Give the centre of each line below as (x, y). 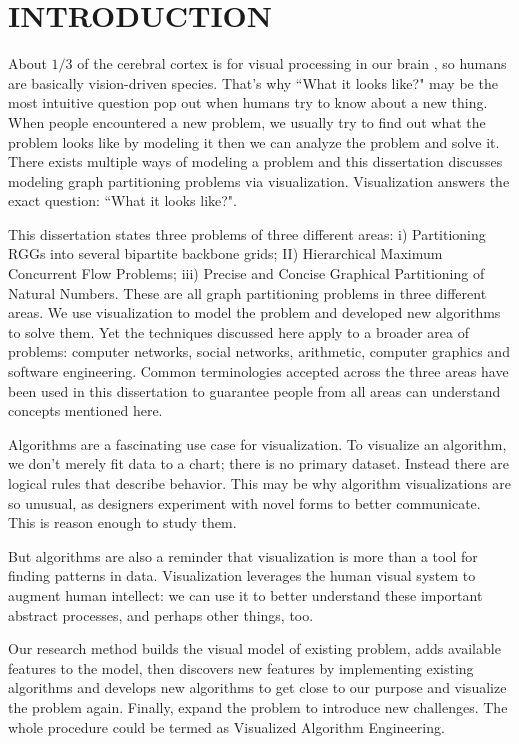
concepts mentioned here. (85, 410)
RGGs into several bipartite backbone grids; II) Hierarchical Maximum (225, 253)
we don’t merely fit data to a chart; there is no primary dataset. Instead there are (258, 463)
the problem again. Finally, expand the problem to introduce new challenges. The (258, 706)
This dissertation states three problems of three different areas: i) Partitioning (247, 233)
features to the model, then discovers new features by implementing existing (241, 667)
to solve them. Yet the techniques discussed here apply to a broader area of (238, 331)
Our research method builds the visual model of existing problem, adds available (254, 648)
